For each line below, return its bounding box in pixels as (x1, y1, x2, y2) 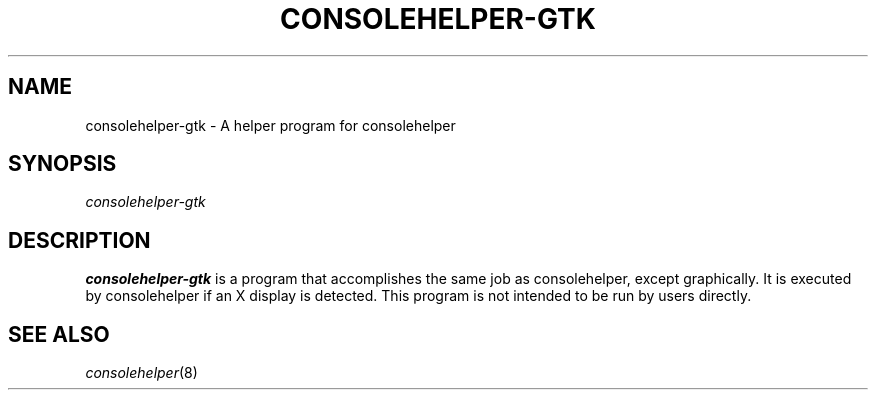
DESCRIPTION (8, 227, 151, 253)
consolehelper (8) (85, 364, 198, 382)
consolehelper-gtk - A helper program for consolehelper (85, 116, 456, 134)
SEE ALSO (8, 321, 110, 347)
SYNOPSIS (8, 151, 117, 177)
